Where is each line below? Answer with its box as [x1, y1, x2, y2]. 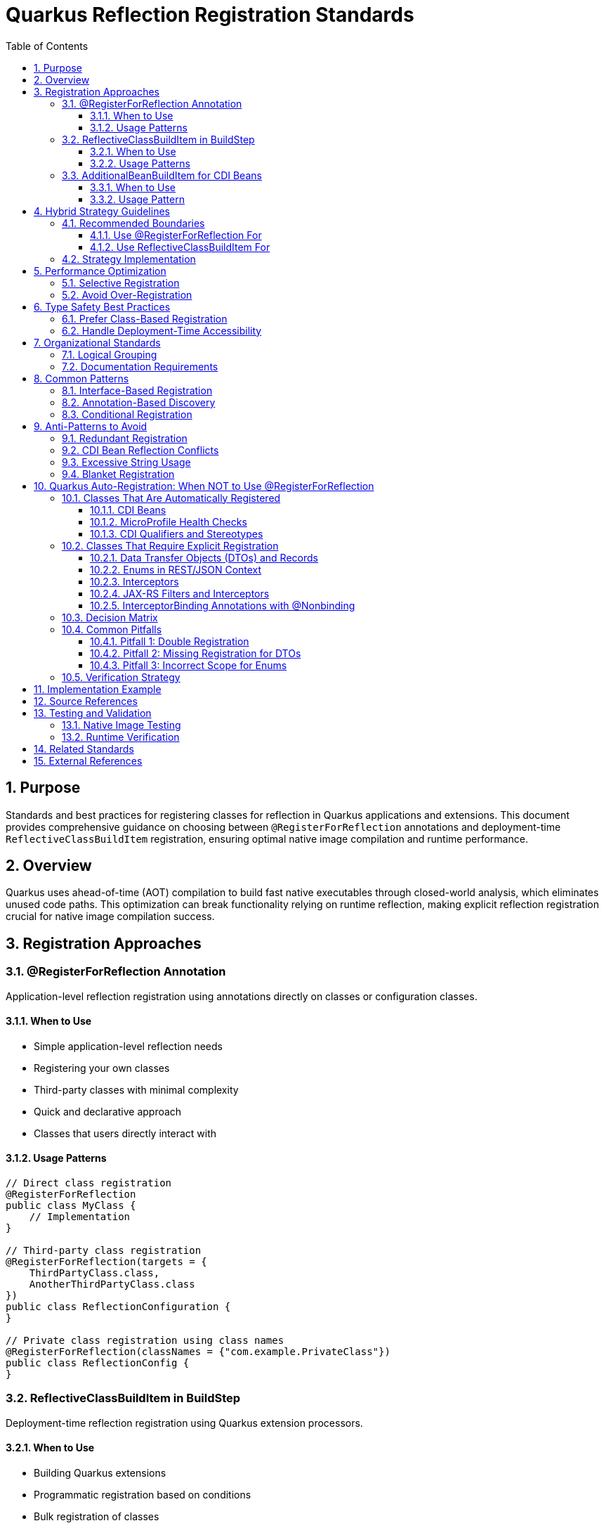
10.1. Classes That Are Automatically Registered [62, 491, 281, 504]
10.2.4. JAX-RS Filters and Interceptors [90, 587, 270, 600]
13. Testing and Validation [34, 706, 152, 719]
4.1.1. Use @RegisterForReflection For [90, 228, 262, 241]
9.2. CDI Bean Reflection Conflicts [62, 443, 219, 456]
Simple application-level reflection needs [34, 1040, 223, 1052]
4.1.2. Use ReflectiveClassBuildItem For [90, 240, 270, 253]
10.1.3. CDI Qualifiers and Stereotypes [90, 527, 263, 540]
